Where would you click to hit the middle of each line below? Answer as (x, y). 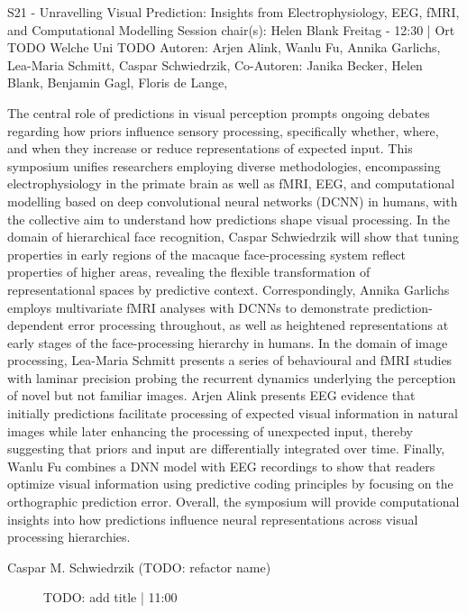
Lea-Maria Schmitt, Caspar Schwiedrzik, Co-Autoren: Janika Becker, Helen (215, 64)
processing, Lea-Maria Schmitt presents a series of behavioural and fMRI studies (230, 360)
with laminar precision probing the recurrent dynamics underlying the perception (232, 377)
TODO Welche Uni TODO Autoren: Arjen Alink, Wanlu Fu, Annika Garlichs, (224, 47)
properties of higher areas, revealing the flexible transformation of (189, 272)
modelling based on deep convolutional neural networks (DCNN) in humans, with (233, 201)
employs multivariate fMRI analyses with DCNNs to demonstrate (188, 307)
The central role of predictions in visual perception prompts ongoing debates (219, 112)
